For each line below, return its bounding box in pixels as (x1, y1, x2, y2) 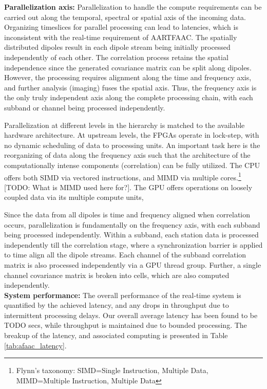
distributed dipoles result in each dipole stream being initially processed (4, 42, 231, 52)
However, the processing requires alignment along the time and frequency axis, (4, 72, 252, 83)
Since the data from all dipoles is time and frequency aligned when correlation (4, 209, 251, 219)
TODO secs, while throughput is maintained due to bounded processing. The (4, 320, 247, 330)
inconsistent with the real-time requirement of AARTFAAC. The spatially (4, 31, 237, 42)
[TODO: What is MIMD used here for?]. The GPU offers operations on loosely (4, 181, 253, 192)
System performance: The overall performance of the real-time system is (4, 289, 241, 300)
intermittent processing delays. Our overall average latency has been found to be (4, 309, 258, 320)
